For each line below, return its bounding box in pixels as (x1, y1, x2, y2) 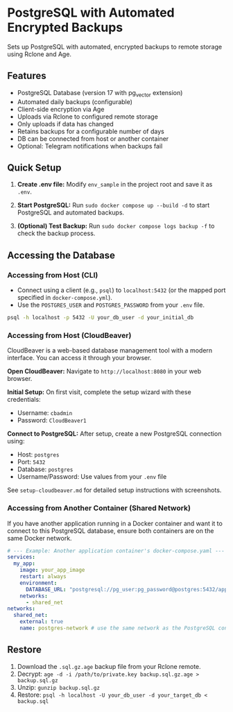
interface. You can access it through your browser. (7, 354, 152, 362)
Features (7, 70, 46, 82)
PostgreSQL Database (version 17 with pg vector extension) (17, 88, 183, 99)
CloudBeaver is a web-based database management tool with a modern (7, 346, 213, 355)
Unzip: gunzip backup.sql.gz (17, 683, 101, 691)
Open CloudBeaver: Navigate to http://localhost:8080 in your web (7, 367, 202, 375)
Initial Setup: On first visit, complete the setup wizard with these (7, 388, 192, 396)
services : (7, 554, 36, 561)
